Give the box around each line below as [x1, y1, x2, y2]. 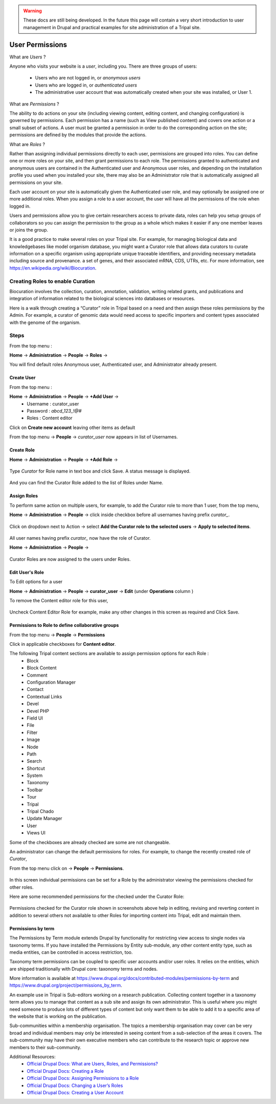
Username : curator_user [27, 400, 79, 407]
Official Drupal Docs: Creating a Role [27, 1068, 104, 1074]
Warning [23, 8, 42, 14]
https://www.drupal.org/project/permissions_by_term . [9, 982, 123, 989]
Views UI [27, 830, 45, 836]
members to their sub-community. [9, 1044, 82, 1050]
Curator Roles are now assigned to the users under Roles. [9, 556, 131, 562]
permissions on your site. [9, 179, 63, 186]
